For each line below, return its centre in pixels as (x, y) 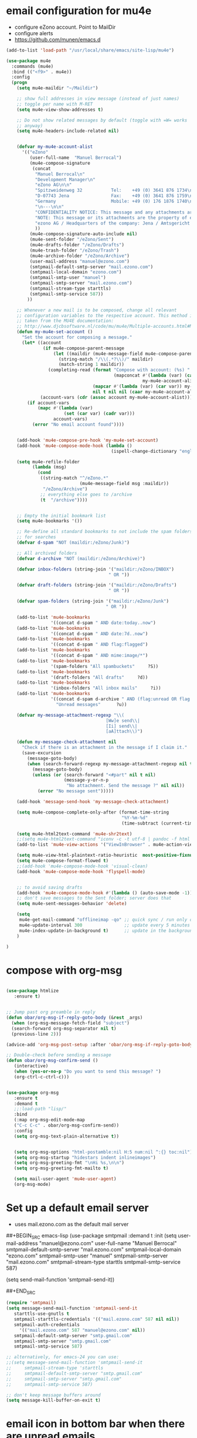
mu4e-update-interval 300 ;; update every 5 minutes (105, 925)
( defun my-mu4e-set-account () (55, 332)
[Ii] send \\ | (122, 726)
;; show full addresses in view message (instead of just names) (98, 99)
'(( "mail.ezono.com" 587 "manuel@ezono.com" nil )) (82, 1330)
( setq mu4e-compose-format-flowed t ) (63, 861)
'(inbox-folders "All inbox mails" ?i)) (106, 688)
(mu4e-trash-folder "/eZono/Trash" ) (74, 250)
